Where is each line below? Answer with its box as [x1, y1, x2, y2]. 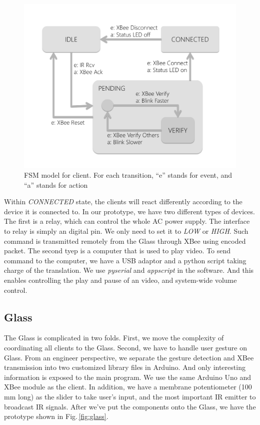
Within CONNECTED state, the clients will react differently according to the [4, 196, 242, 207]
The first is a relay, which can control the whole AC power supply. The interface [4, 216, 250, 226]
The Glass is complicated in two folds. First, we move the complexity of [4, 332, 224, 343]
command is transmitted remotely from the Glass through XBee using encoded [4, 235, 246, 246]
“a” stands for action [24, 179, 88, 190]
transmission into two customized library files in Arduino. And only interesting [4, 362, 245, 372]
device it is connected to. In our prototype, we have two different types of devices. [4, 206, 255, 216]
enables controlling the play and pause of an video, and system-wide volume [4, 275, 237, 285]
